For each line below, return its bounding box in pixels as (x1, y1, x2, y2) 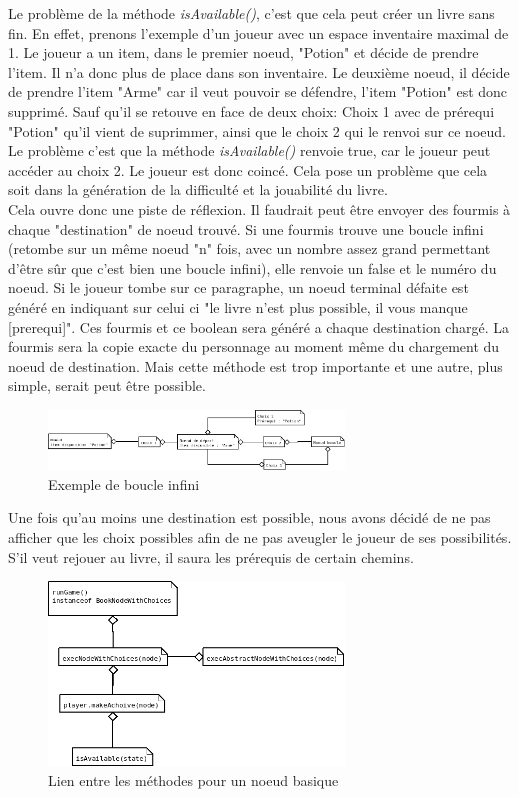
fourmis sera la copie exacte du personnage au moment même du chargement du (8, 336, 500, 357)
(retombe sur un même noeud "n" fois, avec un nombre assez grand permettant (8, 238, 491, 259)
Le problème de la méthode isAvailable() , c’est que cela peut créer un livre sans (8, 3, 495, 23)
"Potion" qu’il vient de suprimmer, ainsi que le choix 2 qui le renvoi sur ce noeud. (8, 120, 506, 141)
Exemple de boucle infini (48, 473, 200, 494)
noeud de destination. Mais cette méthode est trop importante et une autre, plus (8, 355, 503, 376)
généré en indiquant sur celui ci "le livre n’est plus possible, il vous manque (8, 296, 468, 317)
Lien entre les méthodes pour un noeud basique (48, 770, 339, 791)
